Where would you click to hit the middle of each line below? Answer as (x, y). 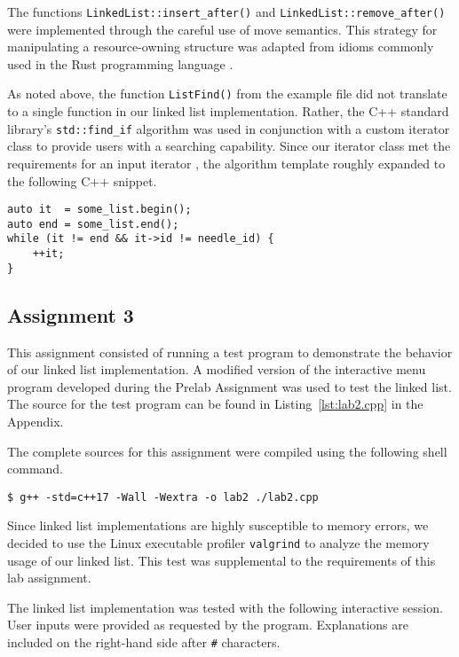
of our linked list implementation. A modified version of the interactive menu (217, 369)
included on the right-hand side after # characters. (144, 642)
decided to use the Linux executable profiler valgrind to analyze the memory (218, 543)
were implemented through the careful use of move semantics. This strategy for (222, 29)
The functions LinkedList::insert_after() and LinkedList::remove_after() (226, 12)
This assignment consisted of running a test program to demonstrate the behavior (230, 352)
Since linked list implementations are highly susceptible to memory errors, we (218, 525)
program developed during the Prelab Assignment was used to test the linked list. (229, 386)
